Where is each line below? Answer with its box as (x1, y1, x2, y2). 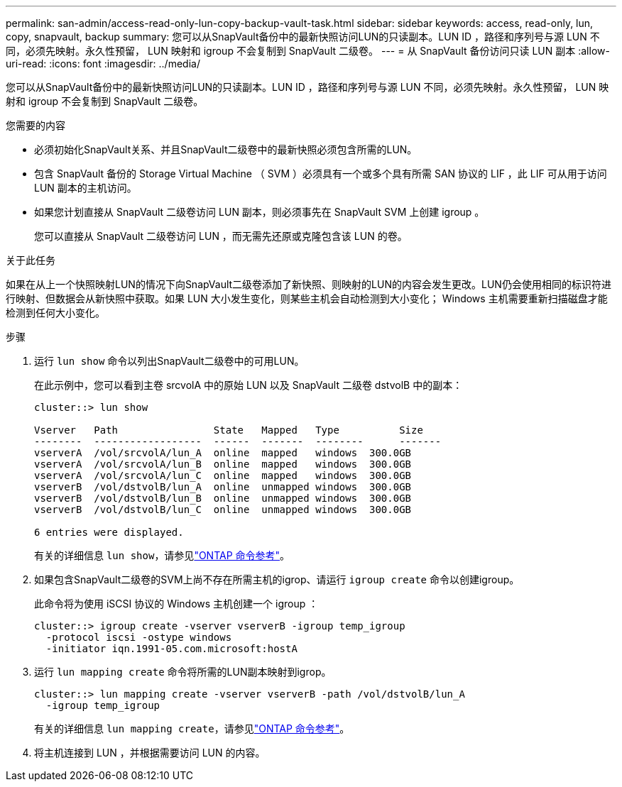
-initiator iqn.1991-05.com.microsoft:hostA (45, 643, 298, 654)
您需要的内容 (6, 119, 65, 131)
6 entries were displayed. (34, 527, 184, 538)
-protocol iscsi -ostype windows (45, 632, 232, 643)
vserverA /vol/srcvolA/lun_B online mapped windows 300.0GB (34, 458, 412, 470)
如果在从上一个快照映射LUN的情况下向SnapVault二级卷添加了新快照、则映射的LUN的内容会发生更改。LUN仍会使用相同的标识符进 (6, 278, 611, 290)
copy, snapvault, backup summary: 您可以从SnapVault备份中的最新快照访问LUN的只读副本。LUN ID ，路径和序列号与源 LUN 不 (6, 31, 600, 43)
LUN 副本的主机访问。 (34, 182, 137, 194)
